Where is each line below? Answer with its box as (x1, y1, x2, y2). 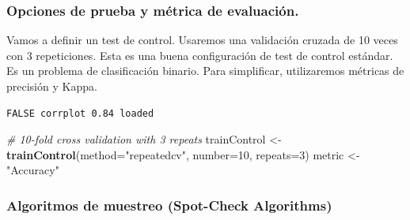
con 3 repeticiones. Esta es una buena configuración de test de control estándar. (6, 47, 393, 63)
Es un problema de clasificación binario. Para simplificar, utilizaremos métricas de (6, 62, 404, 79)
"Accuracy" (6, 162, 59, 178)
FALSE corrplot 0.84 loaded (6, 107, 154, 119)
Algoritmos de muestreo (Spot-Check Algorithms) (6, 195, 332, 214)
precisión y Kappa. (6, 78, 97, 94)
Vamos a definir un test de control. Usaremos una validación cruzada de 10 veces (6, 32, 398, 48)
